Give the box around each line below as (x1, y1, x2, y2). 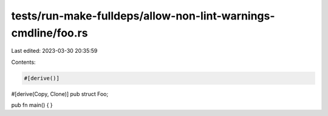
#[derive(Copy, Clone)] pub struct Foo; (11, 90, 109, 97)
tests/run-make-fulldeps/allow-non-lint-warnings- (11, 9, 276, 22)
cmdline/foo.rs (11, 26, 88, 39)
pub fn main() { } (11, 101, 53, 109)
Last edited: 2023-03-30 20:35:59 (11, 47, 98, 55)
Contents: (11, 58, 36, 66)
